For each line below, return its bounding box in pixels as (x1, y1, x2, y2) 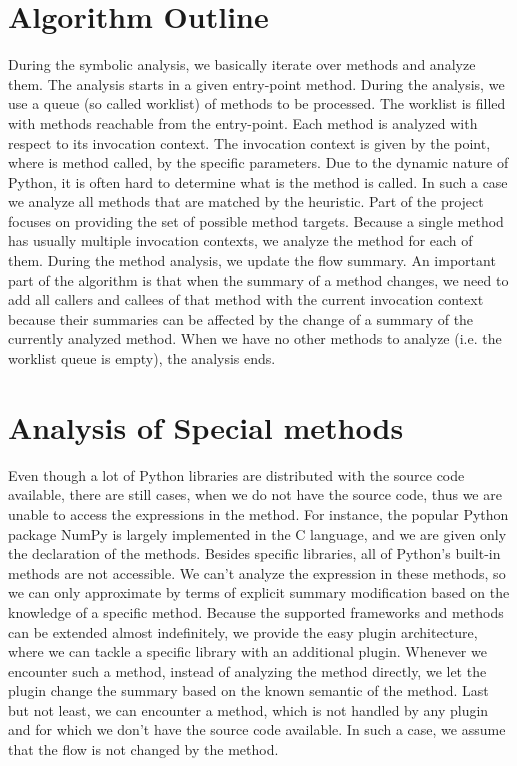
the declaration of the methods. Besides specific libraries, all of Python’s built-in (8, 543, 501, 564)
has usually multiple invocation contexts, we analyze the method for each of (8, 230, 473, 251)
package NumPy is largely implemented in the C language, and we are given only (8, 523, 507, 544)
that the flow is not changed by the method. (8, 739, 279, 760)
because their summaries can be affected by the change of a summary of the (8, 308, 474, 329)
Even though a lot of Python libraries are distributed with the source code (8, 464, 465, 485)
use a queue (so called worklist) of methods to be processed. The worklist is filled (8, 93, 506, 114)
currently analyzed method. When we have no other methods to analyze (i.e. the (8, 328, 502, 349)
